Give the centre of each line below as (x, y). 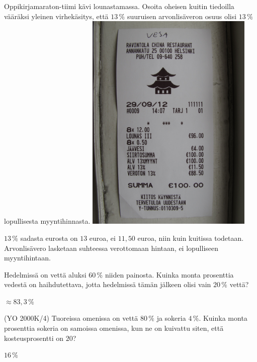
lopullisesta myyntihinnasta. (47, 221)
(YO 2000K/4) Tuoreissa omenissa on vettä (71, 318)
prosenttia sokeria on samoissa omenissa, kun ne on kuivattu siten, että (114, 328)
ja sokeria (171, 318)
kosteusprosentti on (34, 338)
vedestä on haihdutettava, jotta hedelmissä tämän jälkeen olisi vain (108, 284)
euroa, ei (102, 238)
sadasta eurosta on (49, 238)
